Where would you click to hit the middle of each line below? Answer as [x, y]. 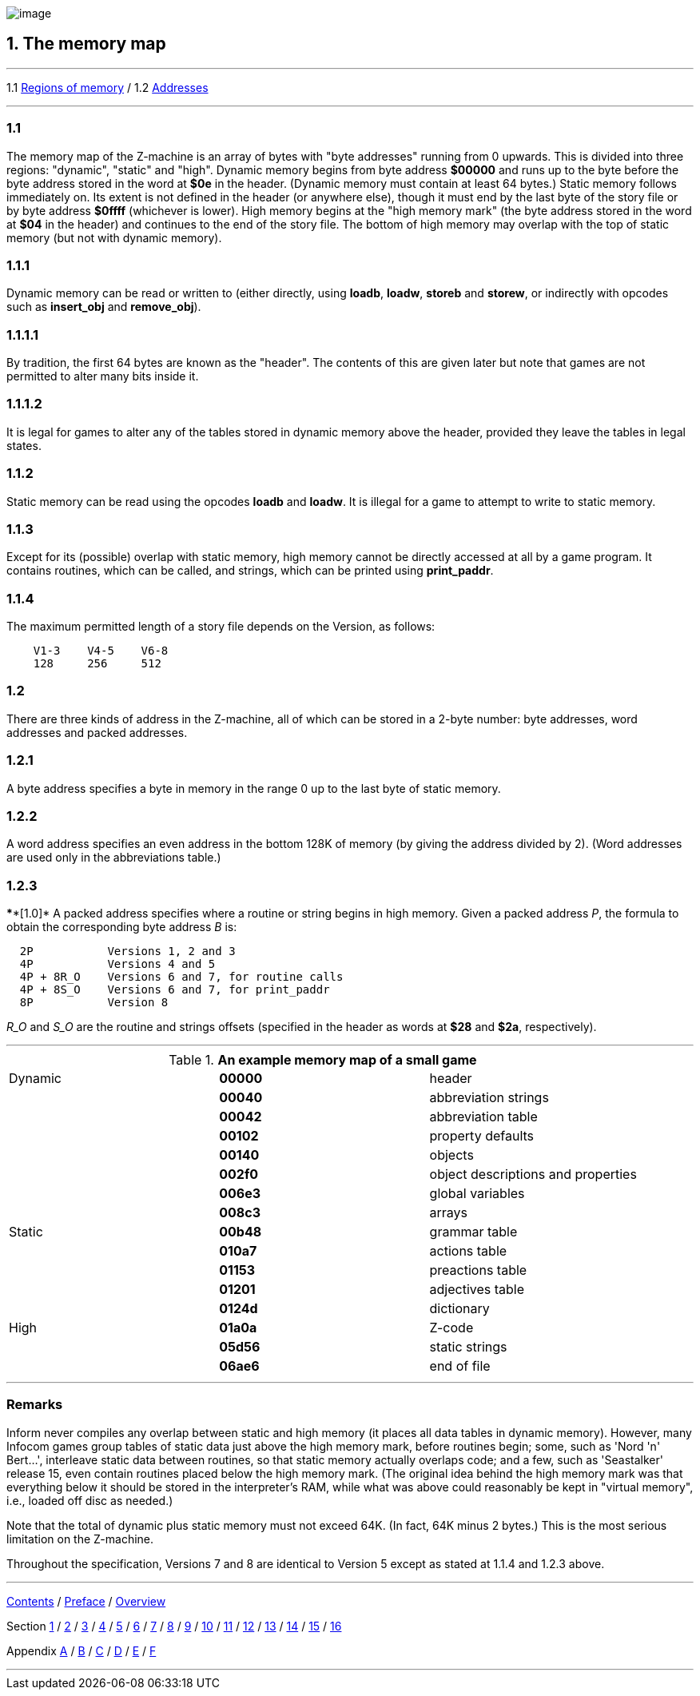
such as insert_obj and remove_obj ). [104, 307]
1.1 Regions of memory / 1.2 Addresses [107, 87]
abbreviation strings [489, 1098]
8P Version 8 [94, 1003]
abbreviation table [483, 1117]
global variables [477, 1194]
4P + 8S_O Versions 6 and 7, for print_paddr [175, 990]
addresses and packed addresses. [97, 732]
